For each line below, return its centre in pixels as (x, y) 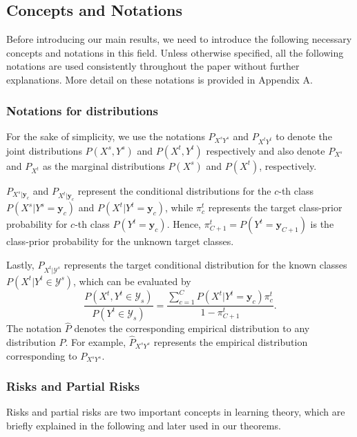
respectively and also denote (266, 150)
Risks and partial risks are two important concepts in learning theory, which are (176, 412)
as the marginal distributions (104, 165)
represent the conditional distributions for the (174, 190)
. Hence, (184, 224)
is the (322, 224)
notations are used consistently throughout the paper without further (153, 66)
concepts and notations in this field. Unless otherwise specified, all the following (175, 52)
